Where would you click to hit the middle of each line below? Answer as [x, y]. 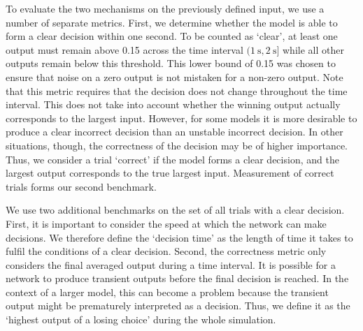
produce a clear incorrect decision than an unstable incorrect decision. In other [175, 132]
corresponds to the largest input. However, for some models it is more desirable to [181, 118]
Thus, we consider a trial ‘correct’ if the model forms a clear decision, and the [172, 159]
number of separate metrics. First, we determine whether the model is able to [172, 22]
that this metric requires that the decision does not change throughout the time [177, 90]
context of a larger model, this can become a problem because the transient [167, 292]
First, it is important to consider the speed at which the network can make [166, 223]
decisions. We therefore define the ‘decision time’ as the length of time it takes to [179, 237]
